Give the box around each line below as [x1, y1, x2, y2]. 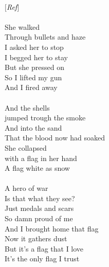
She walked [5, 21, 40, 32]
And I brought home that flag [5, 223, 99, 234]
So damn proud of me [5, 213, 73, 224]
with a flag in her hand [5, 152, 77, 163]
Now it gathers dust [5, 233, 67, 244]
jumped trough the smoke [5, 112, 86, 123]
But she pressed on [5, 62, 64, 73]
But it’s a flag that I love [5, 243, 84, 254]
